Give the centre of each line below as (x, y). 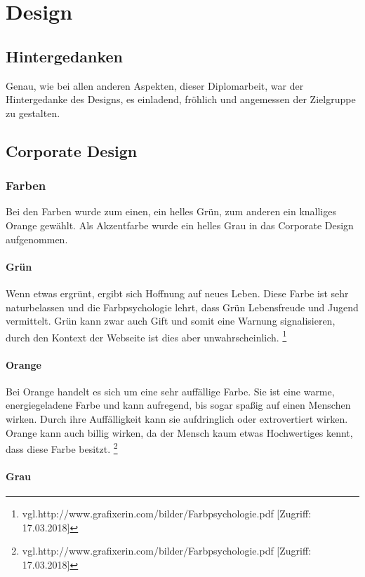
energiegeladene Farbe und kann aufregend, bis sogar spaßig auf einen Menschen (178, 405)
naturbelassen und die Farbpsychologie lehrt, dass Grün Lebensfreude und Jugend (182, 307)
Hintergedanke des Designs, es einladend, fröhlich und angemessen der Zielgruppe (181, 99)
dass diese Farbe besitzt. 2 (62, 448)
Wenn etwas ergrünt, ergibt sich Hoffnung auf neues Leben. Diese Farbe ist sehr (177, 293)
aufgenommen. (37, 239)
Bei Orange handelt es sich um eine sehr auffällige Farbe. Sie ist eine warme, (170, 391)
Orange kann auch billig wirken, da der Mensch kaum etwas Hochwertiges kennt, (179, 432)
